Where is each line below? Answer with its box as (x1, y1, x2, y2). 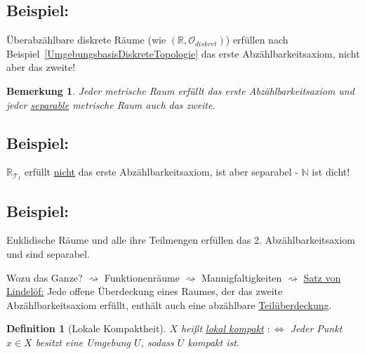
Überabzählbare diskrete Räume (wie (6, 32, 166, 47)
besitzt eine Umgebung (35, 335, 131, 349)
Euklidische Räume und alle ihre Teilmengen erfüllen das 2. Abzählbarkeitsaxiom (6, 232, 355, 247)
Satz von (303, 270, 341, 284)
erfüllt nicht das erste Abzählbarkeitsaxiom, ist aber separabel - (25, 164, 298, 179)
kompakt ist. (187, 335, 240, 349)
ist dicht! (312, 164, 350, 179)
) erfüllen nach (225, 32, 288, 47)
